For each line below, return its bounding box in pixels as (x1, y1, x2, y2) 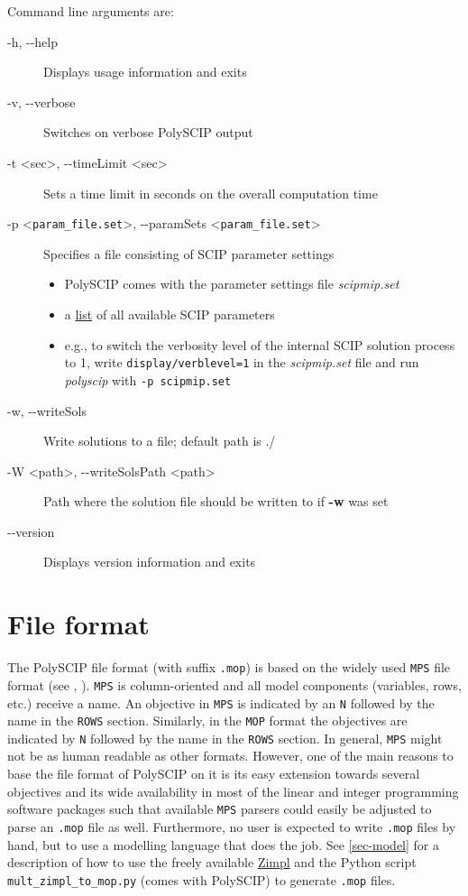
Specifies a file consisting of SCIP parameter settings (43, 244, 335, 263)
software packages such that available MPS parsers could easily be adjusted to (7, 799, 432, 818)
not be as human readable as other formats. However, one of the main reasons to (7, 746, 454, 765)
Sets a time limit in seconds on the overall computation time (43, 183, 378, 202)
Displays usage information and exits (43, 62, 247, 81)
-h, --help (7, 32, 58, 51)
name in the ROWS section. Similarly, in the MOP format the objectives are (7, 711, 408, 730)
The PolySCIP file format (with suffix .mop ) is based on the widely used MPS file (7, 658, 451, 677)
